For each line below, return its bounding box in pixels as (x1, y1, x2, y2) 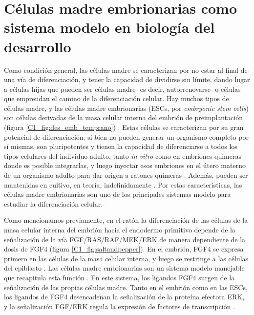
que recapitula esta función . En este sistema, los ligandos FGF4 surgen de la (4, 272, 235, 282)
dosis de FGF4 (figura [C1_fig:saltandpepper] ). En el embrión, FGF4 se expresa (4, 244, 244, 254)
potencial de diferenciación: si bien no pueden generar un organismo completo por (4, 131, 249, 142)
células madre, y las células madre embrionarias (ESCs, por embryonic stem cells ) (4, 103, 249, 113)
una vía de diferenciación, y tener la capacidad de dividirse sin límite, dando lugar (4, 74, 250, 84)
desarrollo (4, 36, 71, 56)
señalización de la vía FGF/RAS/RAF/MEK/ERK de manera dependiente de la (4, 234, 246, 244)
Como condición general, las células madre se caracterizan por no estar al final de (4, 64, 248, 75)
